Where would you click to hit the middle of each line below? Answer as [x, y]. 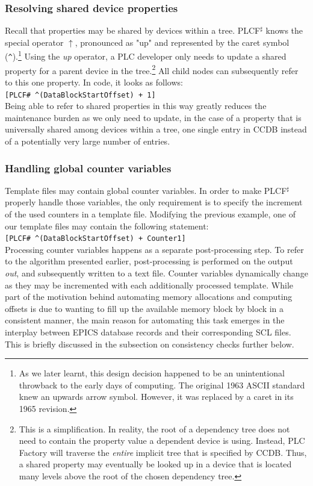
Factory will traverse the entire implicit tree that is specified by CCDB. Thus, [163, 452]
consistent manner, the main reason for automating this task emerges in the [145, 320]
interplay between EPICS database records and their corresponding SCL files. [148, 332]
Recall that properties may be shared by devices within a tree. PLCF [133, 30]
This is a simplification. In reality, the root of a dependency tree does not [154, 428]
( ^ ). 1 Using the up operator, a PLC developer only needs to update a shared [146, 55]
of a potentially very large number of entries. [88, 141]
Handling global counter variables [88, 168]
